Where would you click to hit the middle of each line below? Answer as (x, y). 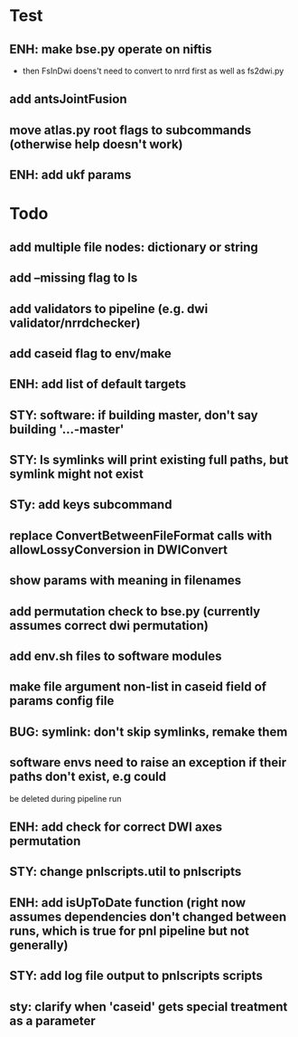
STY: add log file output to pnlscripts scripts (136, 976)
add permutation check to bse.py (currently (135, 611)
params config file (62, 701)
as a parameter (53, 1020)
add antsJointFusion (68, 99)
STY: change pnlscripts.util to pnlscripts (126, 872)
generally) (39, 945)
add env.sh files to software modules (116, 656)
